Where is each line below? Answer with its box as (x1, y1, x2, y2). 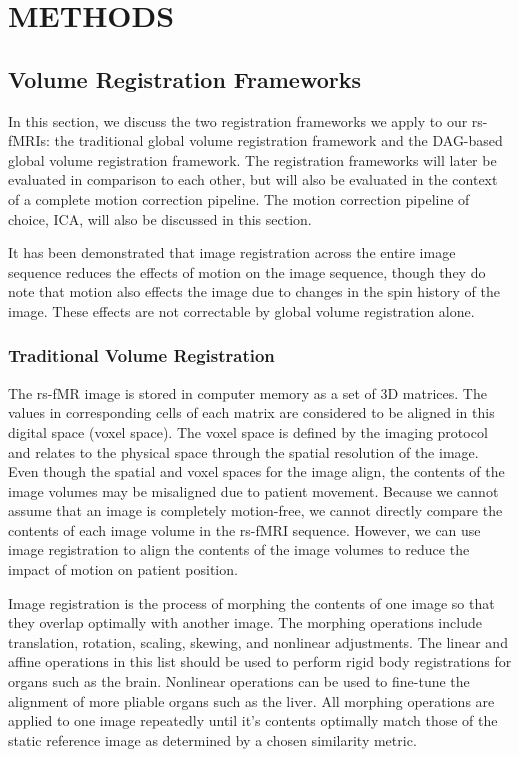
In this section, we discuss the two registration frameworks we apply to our (8, 110, 468, 131)
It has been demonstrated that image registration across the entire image (8, 242, 456, 263)
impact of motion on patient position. (8, 559, 238, 580)
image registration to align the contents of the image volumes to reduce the (8, 539, 470, 560)
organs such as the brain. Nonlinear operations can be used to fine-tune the (8, 671, 470, 692)
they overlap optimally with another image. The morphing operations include (8, 612, 482, 633)
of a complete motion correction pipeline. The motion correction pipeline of (8, 188, 470, 209)
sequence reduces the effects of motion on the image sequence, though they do (8, 261, 486, 282)
